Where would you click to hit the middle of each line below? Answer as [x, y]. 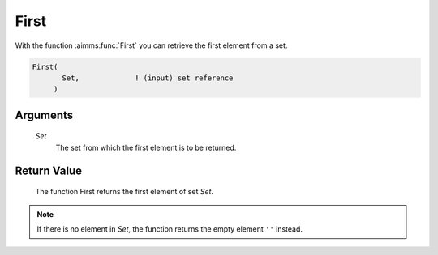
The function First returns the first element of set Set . [125, 192]
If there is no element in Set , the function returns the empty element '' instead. [170, 229]
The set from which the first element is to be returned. [146, 147]
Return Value [49, 170]
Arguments [44, 115]
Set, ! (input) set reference [148, 78]
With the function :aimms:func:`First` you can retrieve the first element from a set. [151, 45]
